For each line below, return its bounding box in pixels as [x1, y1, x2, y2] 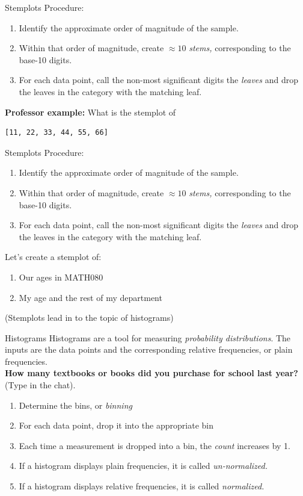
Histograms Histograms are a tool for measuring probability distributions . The [5, 331, 291, 344]
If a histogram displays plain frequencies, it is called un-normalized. [19, 459, 268, 472]
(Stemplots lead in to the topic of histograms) [5, 311, 174, 324]
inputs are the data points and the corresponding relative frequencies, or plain [5, 343, 293, 356]
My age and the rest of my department [19, 291, 162, 303]
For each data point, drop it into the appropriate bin [19, 419, 213, 432]
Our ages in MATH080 [19, 270, 103, 283]
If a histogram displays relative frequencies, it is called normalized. [19, 480, 265, 492]
